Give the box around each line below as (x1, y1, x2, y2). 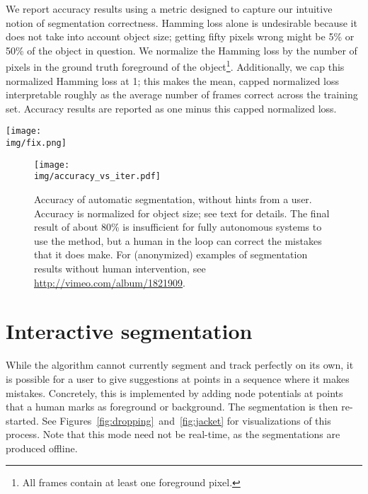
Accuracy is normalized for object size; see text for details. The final (34, 205, 330, 220)
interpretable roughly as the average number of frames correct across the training (6, 87, 358, 102)
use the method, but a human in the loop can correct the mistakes (34, 233, 322, 248)
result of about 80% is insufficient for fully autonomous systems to (34, 219, 322, 234)
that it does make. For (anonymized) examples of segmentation (34, 247, 308, 262)
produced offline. (6, 440, 78, 455)
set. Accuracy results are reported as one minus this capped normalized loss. (6, 100, 337, 115)
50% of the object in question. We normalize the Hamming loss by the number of (6, 42, 357, 57)
